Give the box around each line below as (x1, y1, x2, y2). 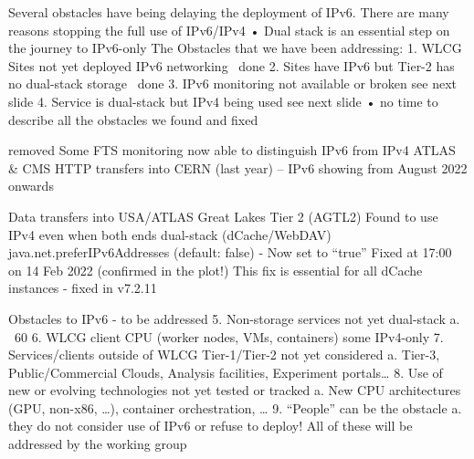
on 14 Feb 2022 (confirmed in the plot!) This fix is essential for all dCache (8, 260, 423, 279)
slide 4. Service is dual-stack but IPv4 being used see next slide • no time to (8, 91, 438, 110)
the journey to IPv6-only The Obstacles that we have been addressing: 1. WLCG (8, 38, 462, 57)
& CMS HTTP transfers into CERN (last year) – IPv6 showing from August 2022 (8, 158, 468, 177)
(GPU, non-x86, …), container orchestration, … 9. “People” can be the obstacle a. (8, 398, 462, 417)
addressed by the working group (8, 434, 187, 454)
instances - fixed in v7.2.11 (8, 278, 157, 297)
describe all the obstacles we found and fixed (8, 110, 258, 129)
